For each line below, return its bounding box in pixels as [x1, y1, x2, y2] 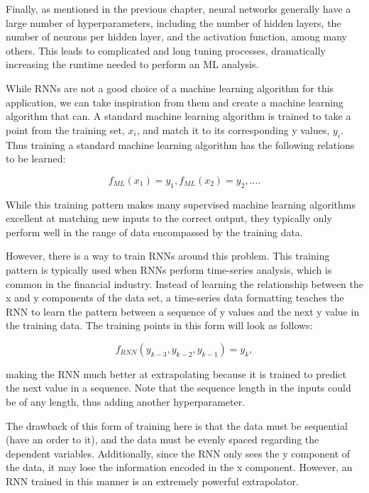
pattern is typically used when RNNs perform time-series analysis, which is [6, 262, 332, 277]
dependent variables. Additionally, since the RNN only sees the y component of [6, 445, 351, 460]
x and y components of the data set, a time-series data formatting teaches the [6, 290, 344, 305]
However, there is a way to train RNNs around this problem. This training [6, 248, 330, 263]
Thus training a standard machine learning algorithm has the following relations [6, 137, 355, 152]
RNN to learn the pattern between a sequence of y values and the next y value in [6, 304, 360, 318]
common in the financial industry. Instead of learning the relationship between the [6, 276, 363, 291]
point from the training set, [6, 122, 125, 137]
